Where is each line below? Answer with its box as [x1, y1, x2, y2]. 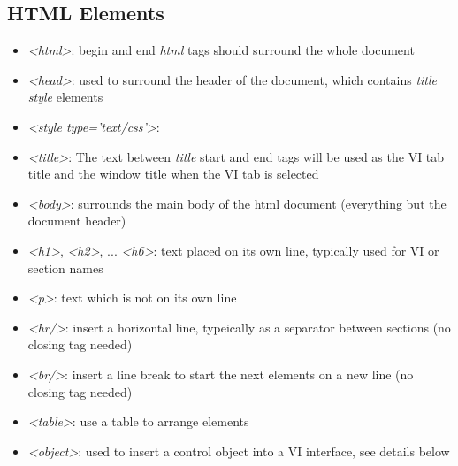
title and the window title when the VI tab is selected [27, 164, 319, 183]
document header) [27, 211, 126, 230]
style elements [27, 88, 103, 106]
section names [27, 258, 103, 277]
